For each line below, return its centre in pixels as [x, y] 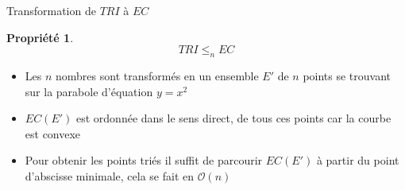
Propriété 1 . [40, 37]
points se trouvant [347, 75]
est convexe [53, 133]
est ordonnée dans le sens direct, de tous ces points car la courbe [233, 118]
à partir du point [358, 160]
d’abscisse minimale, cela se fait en [110, 175]
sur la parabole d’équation [89, 91]
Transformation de [51, 10]
